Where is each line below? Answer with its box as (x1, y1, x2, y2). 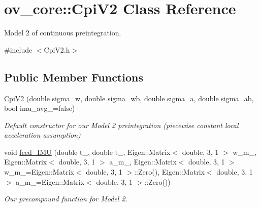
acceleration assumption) (4, 130, 81, 140)
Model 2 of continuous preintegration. (4, 27, 121, 38)
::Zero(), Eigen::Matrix (134, 167, 205, 177)
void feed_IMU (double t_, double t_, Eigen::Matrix (4, 146, 171, 157)
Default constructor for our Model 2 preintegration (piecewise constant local (4, 119, 239, 130)
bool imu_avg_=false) (4, 103, 75, 113)
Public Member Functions (4, 69, 143, 85)
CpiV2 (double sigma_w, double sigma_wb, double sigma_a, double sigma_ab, (4, 93, 254, 103)
